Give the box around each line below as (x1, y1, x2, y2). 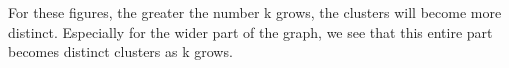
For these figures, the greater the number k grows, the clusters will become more (8, 2, 502, 22)
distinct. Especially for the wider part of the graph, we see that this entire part (8, 21, 493, 42)
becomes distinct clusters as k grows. (8, 41, 233, 62)
